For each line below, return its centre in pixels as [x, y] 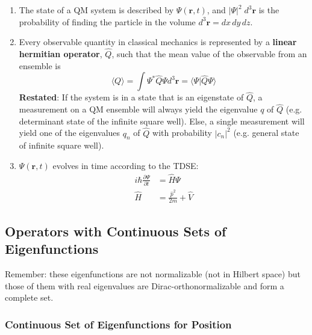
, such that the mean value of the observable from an [209, 54]
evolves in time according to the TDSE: [126, 166]
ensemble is [40, 65]
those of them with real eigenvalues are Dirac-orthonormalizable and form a [145, 285]
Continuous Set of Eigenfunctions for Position [118, 324]
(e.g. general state [266, 133]
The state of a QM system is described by [96, 10]
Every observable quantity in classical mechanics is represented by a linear [158, 42]
